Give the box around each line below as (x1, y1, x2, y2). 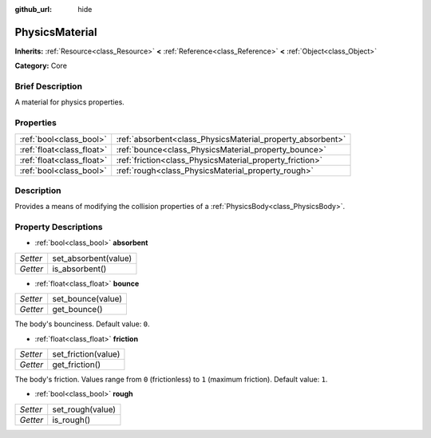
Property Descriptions (14, 222, 103, 233)
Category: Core (14, 61, 68, 71)
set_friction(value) (52, 349, 121, 360)
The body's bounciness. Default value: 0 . (14, 319, 150, 329)
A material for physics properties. (14, 97, 125, 107)
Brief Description (14, 81, 83, 92)
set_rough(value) (52, 404, 116, 415)
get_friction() (52, 359, 101, 370)
